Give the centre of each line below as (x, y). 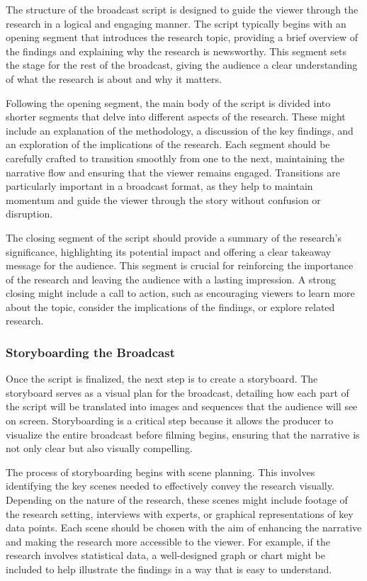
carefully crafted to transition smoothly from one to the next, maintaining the (175, 158)
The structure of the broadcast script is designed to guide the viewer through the (182, 9)
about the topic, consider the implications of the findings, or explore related (170, 306)
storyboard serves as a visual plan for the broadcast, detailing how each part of (177, 392)
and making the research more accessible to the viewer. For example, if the (168, 541)
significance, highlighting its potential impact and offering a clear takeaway (169, 251)
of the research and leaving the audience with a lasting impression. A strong (171, 279)
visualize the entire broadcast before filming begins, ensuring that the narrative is (183, 434)
